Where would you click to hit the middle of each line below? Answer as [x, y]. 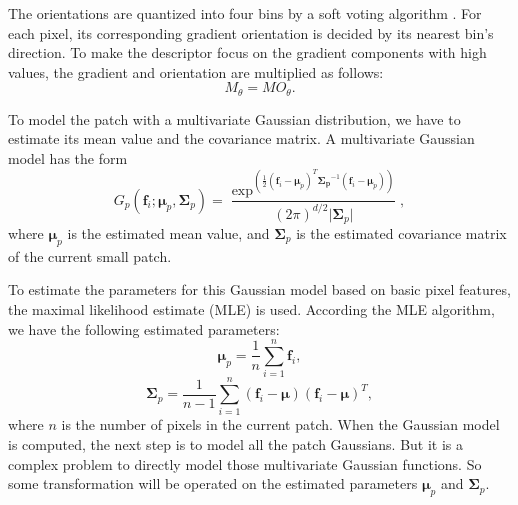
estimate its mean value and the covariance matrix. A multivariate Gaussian [241, 138]
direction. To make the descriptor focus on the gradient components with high [247, 52]
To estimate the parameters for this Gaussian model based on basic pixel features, [259, 289]
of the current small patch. [90, 255]
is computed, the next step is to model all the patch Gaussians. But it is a [236, 443]
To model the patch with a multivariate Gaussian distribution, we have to [234, 118]
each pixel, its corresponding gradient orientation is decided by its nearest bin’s [251, 32]
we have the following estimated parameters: [144, 328]
